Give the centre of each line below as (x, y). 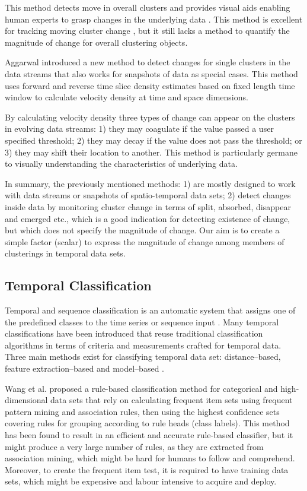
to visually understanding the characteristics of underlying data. (121, 164)
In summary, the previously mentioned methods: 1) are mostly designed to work (150, 183)
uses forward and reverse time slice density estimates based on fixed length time (150, 85)
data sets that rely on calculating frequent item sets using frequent (172, 400)
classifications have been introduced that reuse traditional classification (134, 333)
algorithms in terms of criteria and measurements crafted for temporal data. (143, 345)
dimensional (26, 400)
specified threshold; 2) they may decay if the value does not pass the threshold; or (153, 140)
